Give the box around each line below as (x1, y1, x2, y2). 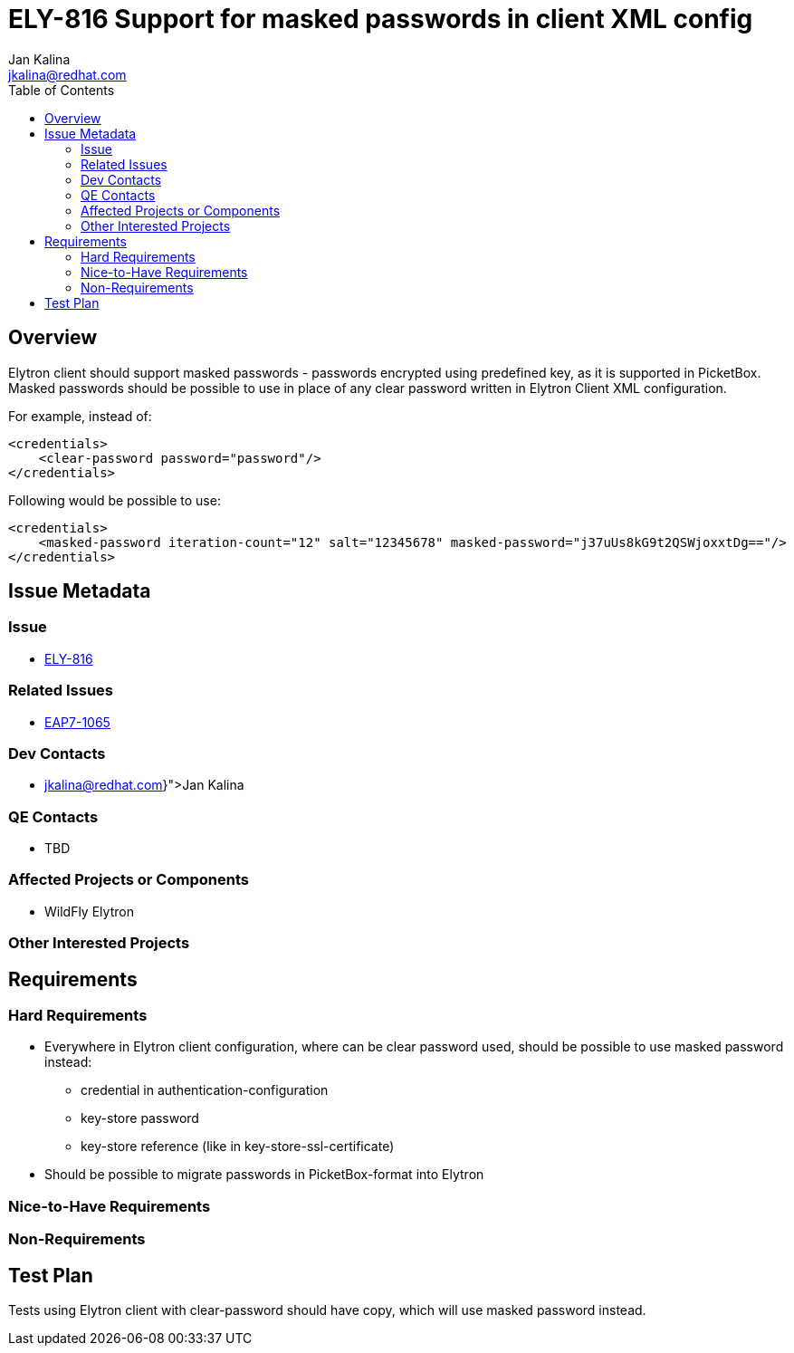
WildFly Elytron (44, 903, 134, 919)
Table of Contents (8, 82, 115, 98)
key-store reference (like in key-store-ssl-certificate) (81, 1138, 395, 1155)
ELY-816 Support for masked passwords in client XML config (8, 4, 753, 34)
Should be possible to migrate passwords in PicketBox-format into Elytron (44, 1166, 484, 1183)
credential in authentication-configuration (81, 1082, 329, 1099)
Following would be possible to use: (8, 492, 221, 508)
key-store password (81, 1110, 199, 1127)
